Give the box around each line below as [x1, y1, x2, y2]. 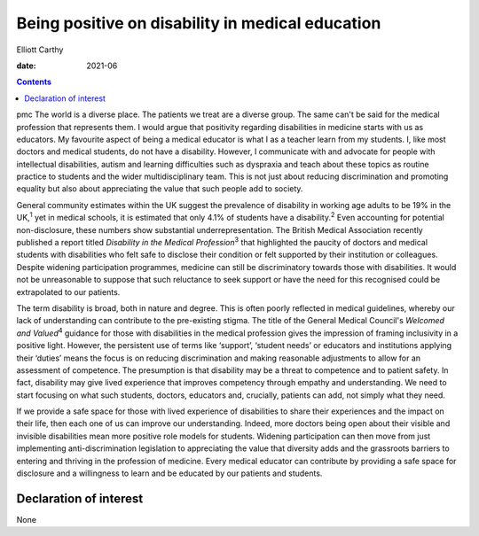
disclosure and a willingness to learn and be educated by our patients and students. [16, 468, 323, 478]
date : [16, 60, 36, 71]
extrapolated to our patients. [16, 286, 121, 297]
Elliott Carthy [16, 44, 64, 55]
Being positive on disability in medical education [16, 13, 381, 33]
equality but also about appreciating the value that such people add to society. [16, 183, 303, 194]
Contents [16, 76, 52, 88]
